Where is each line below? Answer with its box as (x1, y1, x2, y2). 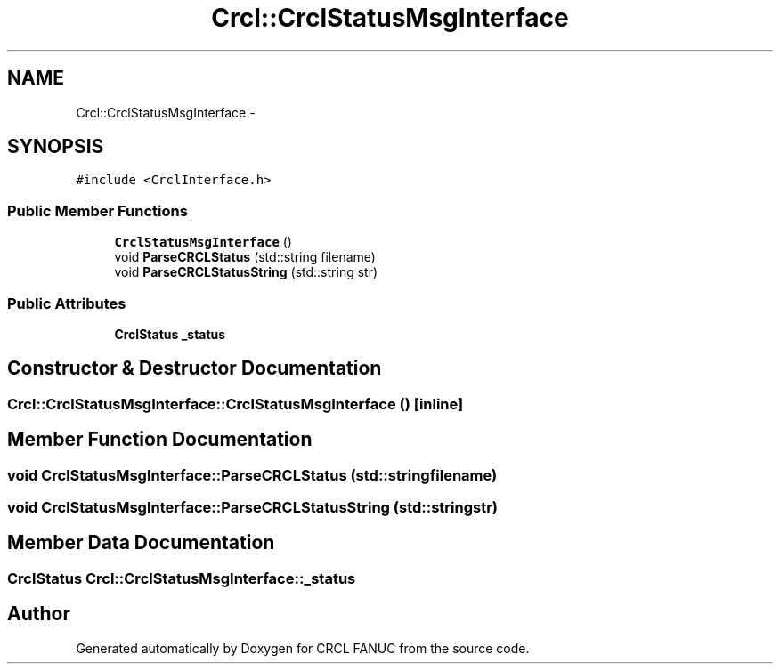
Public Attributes (7, 294, 126, 312)
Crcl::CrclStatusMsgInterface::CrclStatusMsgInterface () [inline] (7, 394, 464, 413)
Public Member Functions (7, 201, 188, 220)
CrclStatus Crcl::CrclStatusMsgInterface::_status (7, 569, 356, 587)
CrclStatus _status (114, 326, 226, 342)
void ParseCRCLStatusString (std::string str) (114, 264, 378, 280)
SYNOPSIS (7, 135, 104, 158)
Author (7, 602, 70, 626)
